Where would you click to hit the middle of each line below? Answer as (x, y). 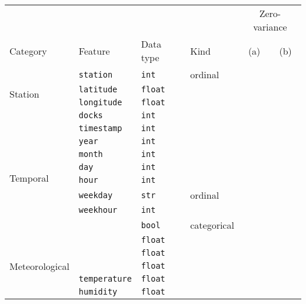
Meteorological (39, 266)
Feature (94, 51)
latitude (98, 89)
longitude (100, 102)
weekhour (98, 210)
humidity (98, 292)
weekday (96, 195)
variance (270, 27)
